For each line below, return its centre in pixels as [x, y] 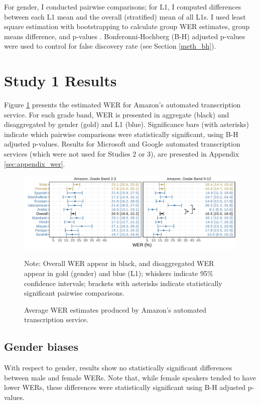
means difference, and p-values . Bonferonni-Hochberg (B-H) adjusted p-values [125, 36]
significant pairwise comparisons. [74, 293]
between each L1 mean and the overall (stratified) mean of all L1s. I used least [125, 16]
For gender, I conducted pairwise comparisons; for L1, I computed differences [123, 7]
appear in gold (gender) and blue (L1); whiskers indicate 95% [119, 273]
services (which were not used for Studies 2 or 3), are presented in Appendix [122, 154]
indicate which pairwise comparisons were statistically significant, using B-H [121, 134]
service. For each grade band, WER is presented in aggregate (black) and [117, 114]
